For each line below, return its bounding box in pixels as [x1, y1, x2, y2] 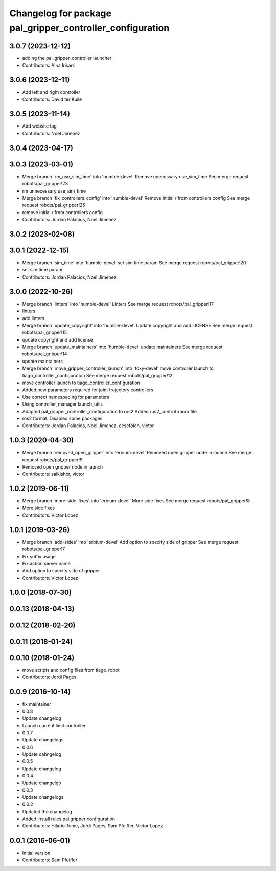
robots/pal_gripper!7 [22, 546, 65, 553]
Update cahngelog [22, 751, 61, 757]
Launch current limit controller [22, 723, 86, 729]
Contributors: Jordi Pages [22, 674, 77, 681]
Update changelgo [22, 780, 61, 786]
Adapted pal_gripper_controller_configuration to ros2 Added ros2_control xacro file [22, 408, 197, 414]
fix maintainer [22, 701, 51, 707]
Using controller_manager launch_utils [22, 401, 103, 407]
